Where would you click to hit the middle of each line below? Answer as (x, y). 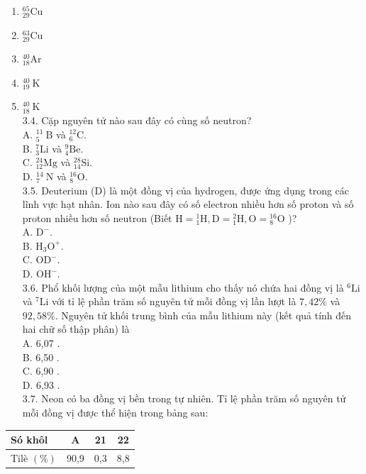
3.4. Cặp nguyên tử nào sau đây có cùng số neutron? (137, 120)
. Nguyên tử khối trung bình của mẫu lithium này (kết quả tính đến (203, 315)
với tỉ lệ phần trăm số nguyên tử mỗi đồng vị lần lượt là (174, 301)
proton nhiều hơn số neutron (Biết (97, 217)
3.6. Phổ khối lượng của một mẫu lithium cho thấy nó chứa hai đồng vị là (183, 287)
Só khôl (29, 440)
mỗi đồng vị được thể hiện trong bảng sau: (115, 412)
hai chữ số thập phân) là (76, 329)
